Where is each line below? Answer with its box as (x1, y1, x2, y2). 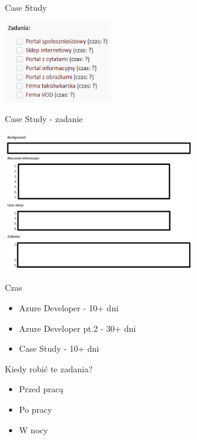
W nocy (19, 423, 48, 436)
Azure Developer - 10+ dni (19, 302, 119, 314)
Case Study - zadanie (5, 112, 83, 125)
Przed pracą (19, 383, 64, 395)
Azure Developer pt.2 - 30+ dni (19, 322, 136, 334)
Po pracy (19, 403, 52, 415)
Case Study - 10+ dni (19, 342, 99, 355)
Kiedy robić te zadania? (5, 362, 93, 375)
